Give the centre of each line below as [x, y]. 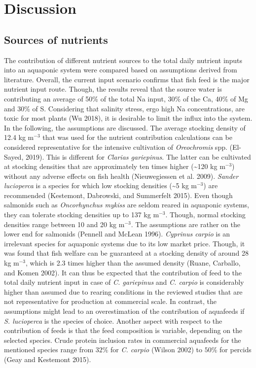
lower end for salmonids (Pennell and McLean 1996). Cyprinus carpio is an [117, 234]
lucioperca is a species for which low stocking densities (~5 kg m [100, 185]
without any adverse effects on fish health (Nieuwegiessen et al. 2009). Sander [121, 176]
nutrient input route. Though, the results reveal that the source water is [113, 89]
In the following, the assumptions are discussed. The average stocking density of [125, 127]
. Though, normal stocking [205, 215]
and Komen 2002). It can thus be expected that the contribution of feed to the [123, 272]
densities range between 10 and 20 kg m [64, 224]
